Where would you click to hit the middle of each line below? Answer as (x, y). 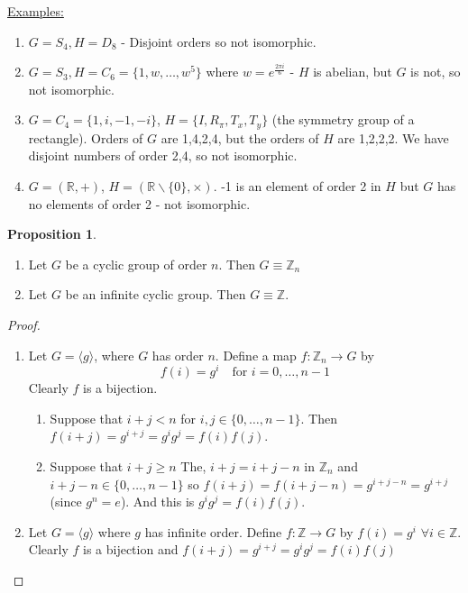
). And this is (157, 502)
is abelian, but (353, 72)
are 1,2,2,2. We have (393, 137)
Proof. (24, 324)
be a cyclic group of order (136, 264)
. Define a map (256, 355)
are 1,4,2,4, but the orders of (240, 137)
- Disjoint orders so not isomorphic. (219, 41)
